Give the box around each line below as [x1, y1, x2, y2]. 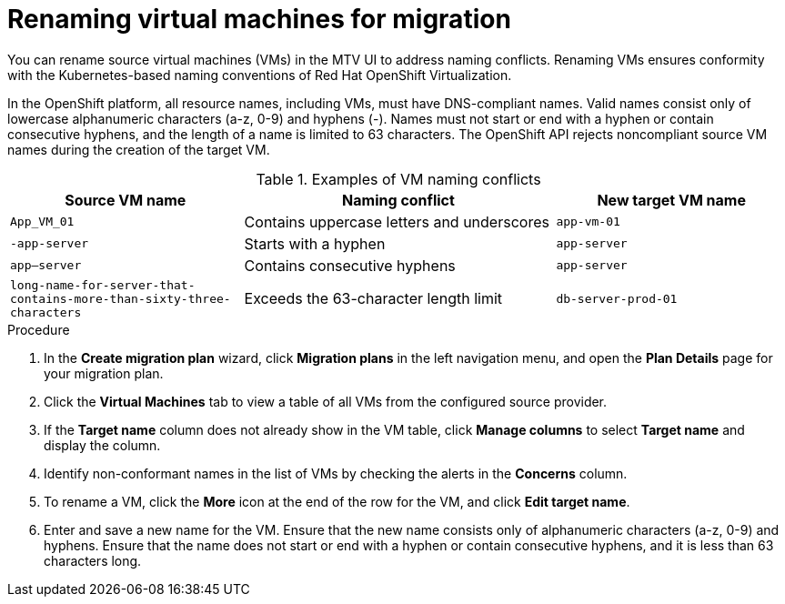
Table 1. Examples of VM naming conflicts [256, 169, 541, 188]
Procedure [7, 321, 70, 337]
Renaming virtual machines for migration [7, 4, 511, 35]
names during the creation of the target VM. [7, 141, 270, 157]
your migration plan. [44, 365, 164, 381]
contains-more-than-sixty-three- [10, 291, 231, 306]
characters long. [44, 552, 142, 569]
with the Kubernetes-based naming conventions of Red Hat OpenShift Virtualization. [7, 66, 512, 83]
